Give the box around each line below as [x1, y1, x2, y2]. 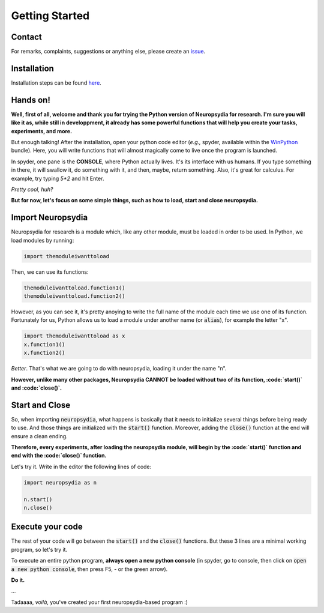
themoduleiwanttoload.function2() [23, 293, 125, 300]
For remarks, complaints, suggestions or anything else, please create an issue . [11, 48, 206, 55]
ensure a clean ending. [11, 432, 68, 439]
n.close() [23, 504, 53, 511]
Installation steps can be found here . [11, 79, 101, 86]
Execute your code [11, 522, 83, 532]
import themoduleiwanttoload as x [23, 333, 125, 339]
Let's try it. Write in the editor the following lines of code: [11, 463, 152, 470]
